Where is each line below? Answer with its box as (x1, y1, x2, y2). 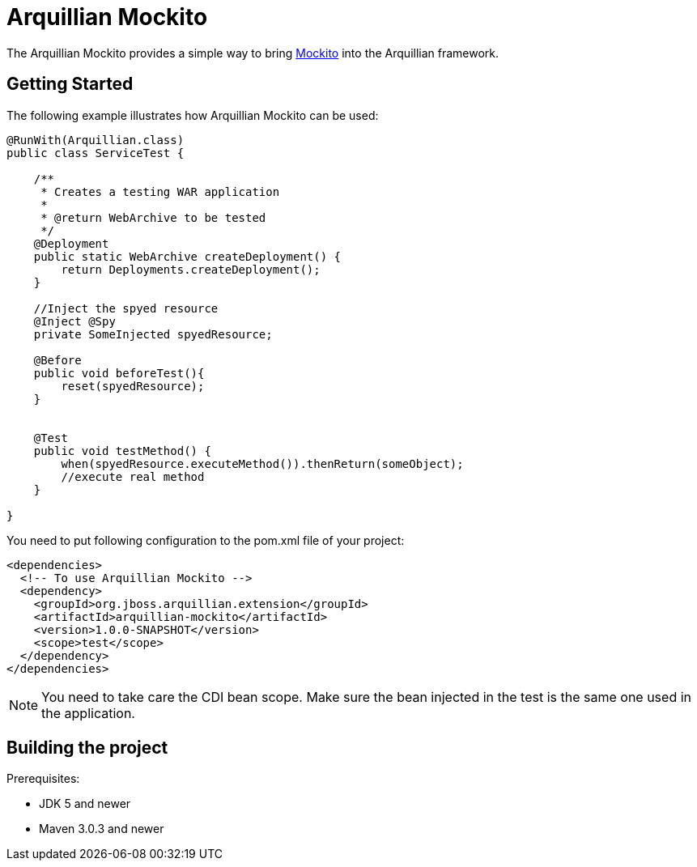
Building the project (6, 737, 168, 759)
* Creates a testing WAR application (40, 185, 280, 198)
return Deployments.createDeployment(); (61, 262, 321, 276)
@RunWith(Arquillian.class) (6, 133, 185, 147)
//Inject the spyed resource (33, 301, 219, 315)
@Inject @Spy (33, 314, 116, 328)
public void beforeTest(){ (33, 366, 205, 380)
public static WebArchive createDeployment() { (33, 249, 342, 263)
